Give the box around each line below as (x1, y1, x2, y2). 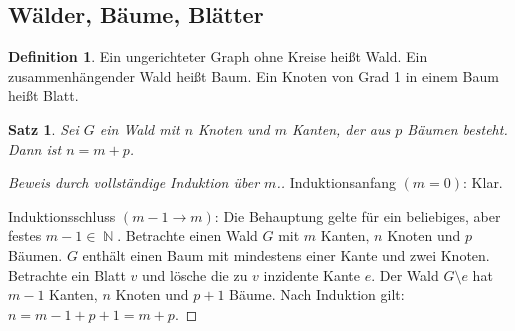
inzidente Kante (263, 264, 361, 285)
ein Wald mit (99, 118, 180, 139)
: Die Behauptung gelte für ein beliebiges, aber (214, 205, 501, 226)
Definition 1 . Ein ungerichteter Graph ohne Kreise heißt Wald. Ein (8, 46, 428, 67)
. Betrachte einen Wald (117, 225, 258, 246)
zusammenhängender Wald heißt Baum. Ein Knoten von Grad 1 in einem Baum (8, 65, 499, 86)
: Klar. (463, 172, 503, 193)
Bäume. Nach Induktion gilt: (229, 284, 405, 305)
